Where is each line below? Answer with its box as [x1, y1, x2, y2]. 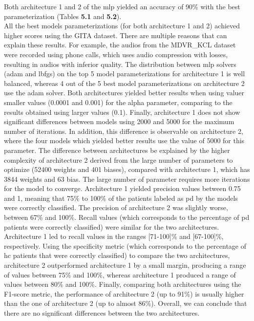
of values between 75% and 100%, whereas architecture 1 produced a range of [4, 269, 236, 279]
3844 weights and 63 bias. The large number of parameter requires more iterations [4, 173, 250, 184]
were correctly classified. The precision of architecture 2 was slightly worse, [4, 202, 228, 213]
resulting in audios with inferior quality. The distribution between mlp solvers [4, 59, 236, 69]
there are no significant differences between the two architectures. [4, 308, 200, 318]
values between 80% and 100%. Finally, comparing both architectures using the [4, 279, 241, 289]
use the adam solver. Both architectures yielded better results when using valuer [4, 87, 245, 98]
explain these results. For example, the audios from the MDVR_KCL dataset [4, 40, 236, 50]
